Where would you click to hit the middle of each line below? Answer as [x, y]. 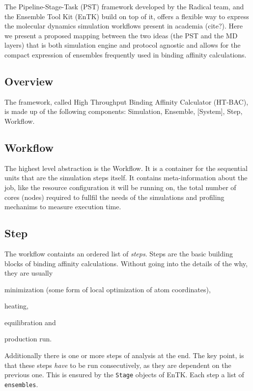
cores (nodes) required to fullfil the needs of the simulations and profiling [114, 197]
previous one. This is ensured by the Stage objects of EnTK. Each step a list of [124, 375]
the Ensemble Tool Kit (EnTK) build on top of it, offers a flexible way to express [127, 16]
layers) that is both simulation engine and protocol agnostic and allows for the [123, 45]
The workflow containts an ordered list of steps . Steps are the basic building [119, 253]
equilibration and [30, 322]
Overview [29, 81]
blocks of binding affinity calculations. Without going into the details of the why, [126, 263]
